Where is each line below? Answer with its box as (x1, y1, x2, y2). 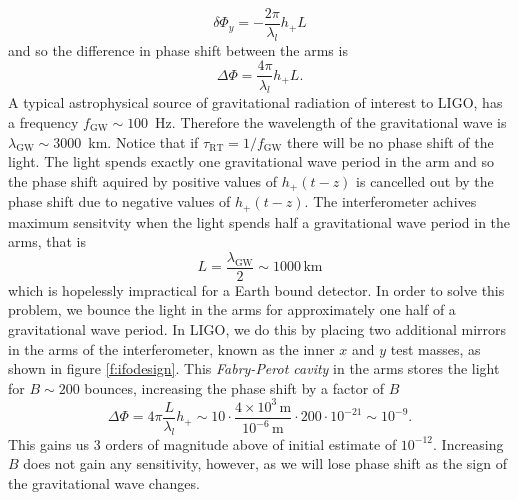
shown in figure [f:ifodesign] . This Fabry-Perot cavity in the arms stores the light (8, 358, 500, 379)
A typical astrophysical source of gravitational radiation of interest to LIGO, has (8, 92, 503, 113)
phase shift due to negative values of (8, 191, 231, 212)
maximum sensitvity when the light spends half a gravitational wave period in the (8, 211, 511, 232)
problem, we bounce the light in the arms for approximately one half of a (8, 299, 456, 320)
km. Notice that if (88, 131, 199, 152)
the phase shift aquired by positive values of (8, 170, 278, 191)
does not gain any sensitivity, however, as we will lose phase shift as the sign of (23, 453, 507, 474)
